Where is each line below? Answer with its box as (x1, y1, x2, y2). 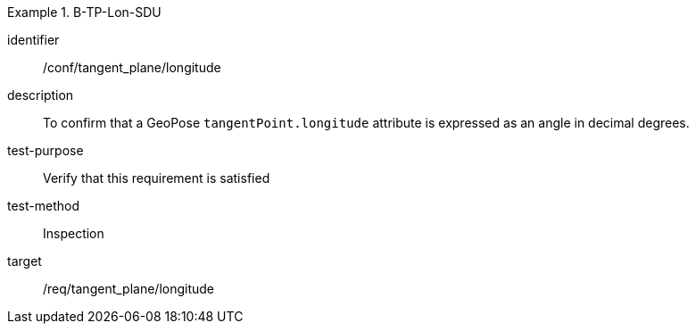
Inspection (43, 226, 104, 241)
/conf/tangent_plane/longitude (43, 60, 221, 75)
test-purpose (7, 143, 84, 158)
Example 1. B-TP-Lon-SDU (7, 4, 162, 20)
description (7, 87, 74, 103)
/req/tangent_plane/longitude (43, 281, 215, 296)
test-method (7, 198, 79, 213)
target (7, 253, 42, 269)
